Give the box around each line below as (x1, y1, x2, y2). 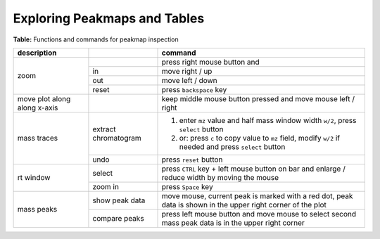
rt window (17, 173, 51, 183)
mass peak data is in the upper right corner (161, 218, 305, 228)
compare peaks (92, 213, 144, 223)
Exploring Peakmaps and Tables (13, 11, 205, 26)
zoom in (92, 181, 120, 191)
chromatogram (92, 133, 142, 143)
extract (92, 124, 116, 134)
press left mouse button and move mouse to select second (161, 209, 357, 219)
